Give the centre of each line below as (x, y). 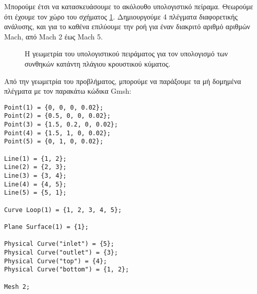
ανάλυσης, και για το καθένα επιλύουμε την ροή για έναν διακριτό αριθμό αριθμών (127, 26)
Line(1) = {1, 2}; (35, 159)
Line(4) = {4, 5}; (35, 184)
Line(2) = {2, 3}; (35, 167)
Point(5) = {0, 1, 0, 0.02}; (54, 142)
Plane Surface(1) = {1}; (46, 227)
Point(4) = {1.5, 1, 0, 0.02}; (57, 133)
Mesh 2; (17, 287)
